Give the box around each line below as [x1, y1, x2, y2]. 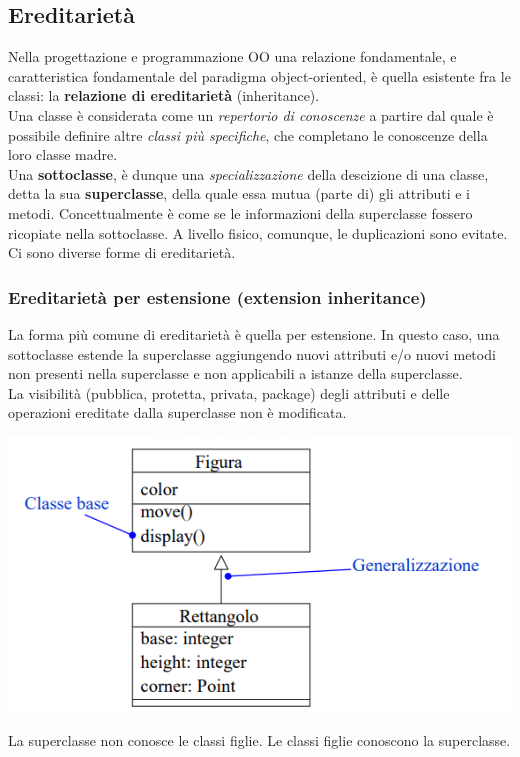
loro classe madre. [8, 144, 118, 165]
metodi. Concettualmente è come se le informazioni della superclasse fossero [8, 202, 473, 223]
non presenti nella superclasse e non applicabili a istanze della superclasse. [8, 363, 463, 384]
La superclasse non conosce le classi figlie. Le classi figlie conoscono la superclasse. [8, 730, 511, 751]
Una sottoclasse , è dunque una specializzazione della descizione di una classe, [8, 163, 489, 184]
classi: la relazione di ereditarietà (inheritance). [8, 85, 320, 106]
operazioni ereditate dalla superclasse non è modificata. [8, 402, 347, 423]
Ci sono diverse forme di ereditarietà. [8, 242, 236, 263]
